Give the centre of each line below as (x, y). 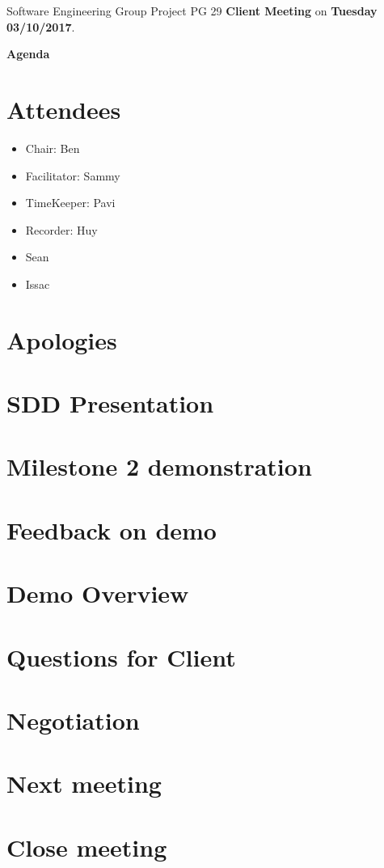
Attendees (64, 109)
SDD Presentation (110, 403)
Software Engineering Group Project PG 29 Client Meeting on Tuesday (192, 11)
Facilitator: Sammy (73, 175)
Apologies (62, 339)
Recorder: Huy (61, 229)
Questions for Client (121, 656)
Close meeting (87, 847)
